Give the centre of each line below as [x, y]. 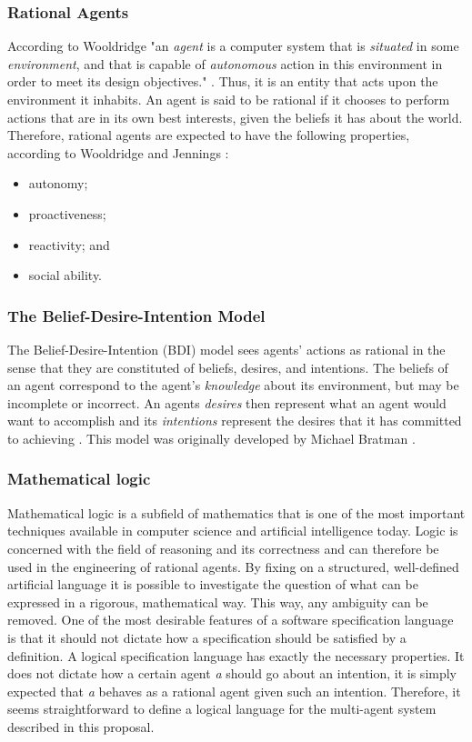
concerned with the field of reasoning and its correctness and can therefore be [223, 548]
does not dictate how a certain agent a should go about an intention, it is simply [232, 673]
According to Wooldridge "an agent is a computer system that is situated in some [233, 46]
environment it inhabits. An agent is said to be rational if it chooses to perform [229, 99]
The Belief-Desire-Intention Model [136, 315]
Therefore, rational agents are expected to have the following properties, [209, 135]
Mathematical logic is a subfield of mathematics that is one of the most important [236, 512]
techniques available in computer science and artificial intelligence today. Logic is [233, 531]
